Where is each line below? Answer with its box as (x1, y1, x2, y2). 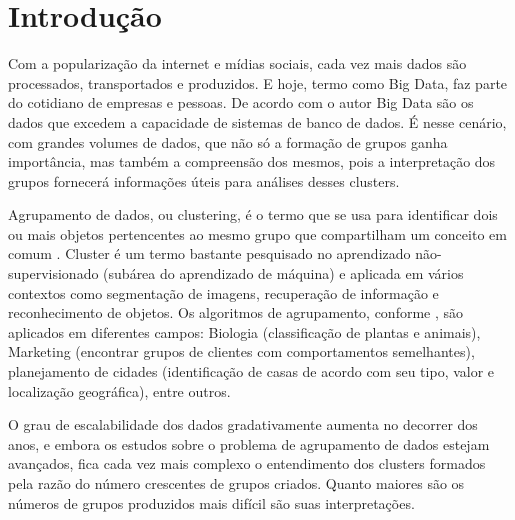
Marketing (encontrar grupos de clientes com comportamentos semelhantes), (8, 341, 475, 362)
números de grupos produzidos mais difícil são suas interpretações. (8, 492, 415, 513)
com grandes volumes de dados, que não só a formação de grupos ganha (8, 131, 448, 152)
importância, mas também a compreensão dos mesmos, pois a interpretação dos (8, 151, 496, 172)
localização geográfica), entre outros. (8, 380, 231, 401)
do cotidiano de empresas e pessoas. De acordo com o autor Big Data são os (8, 92, 474, 113)
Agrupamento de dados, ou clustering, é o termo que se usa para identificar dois (8, 204, 498, 225)
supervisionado (8, 263, 99, 284)
